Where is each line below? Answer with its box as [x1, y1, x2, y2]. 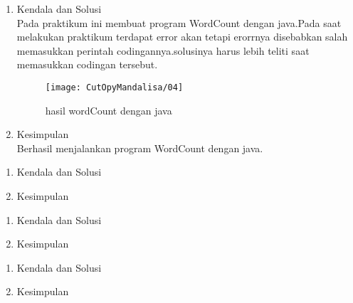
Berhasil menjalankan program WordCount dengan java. [16, 140, 263, 155]
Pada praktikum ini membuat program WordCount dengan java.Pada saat [16, 15, 342, 30]
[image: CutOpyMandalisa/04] [45, 82, 184, 92]
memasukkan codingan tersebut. [16, 57, 158, 72]
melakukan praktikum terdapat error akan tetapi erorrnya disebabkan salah [16, 29, 348, 44]
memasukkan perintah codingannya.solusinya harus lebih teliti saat [16, 43, 310, 58]
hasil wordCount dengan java [45, 102, 172, 117]
